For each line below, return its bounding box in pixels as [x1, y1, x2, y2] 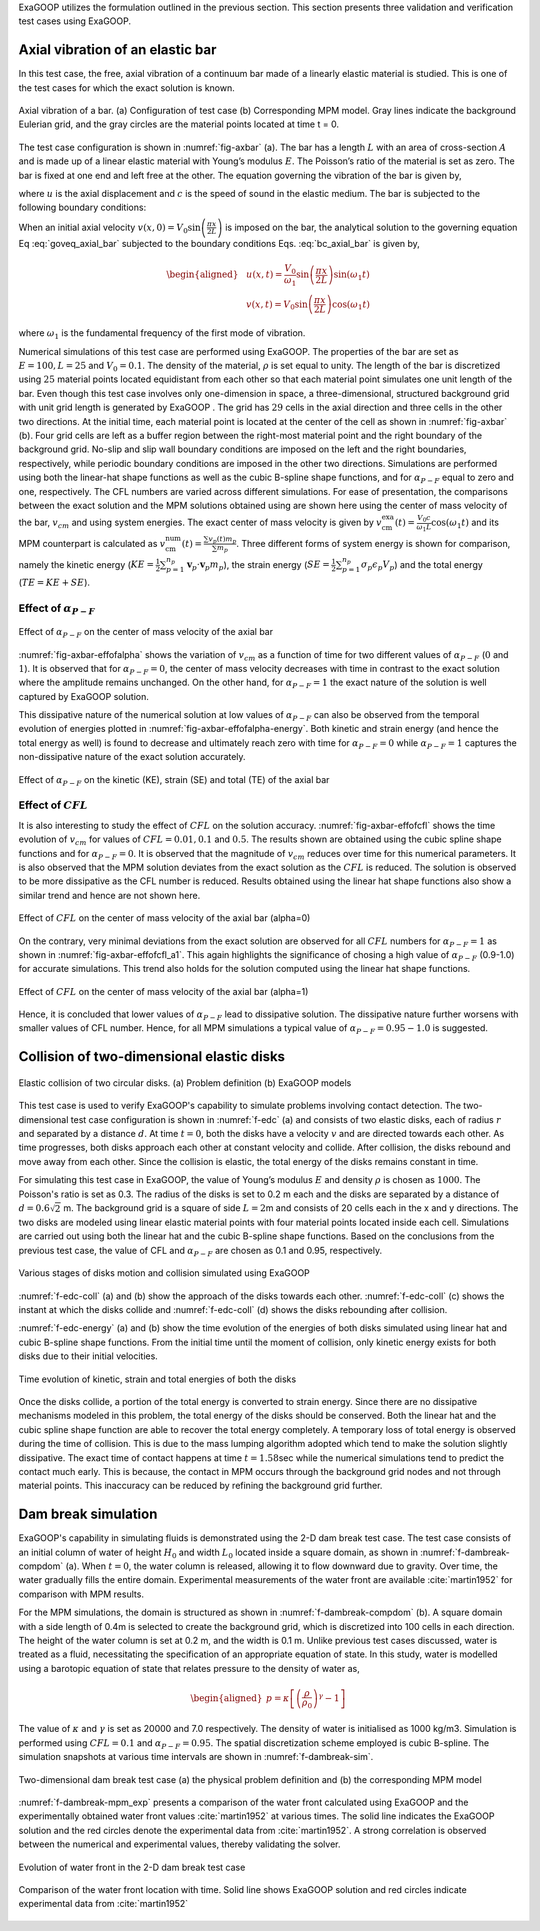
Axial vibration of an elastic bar [18, 41, 217, 59]
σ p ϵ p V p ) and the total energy [360, 558, 484, 573]
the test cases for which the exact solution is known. [18, 81, 235, 94]
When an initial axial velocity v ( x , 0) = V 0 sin [18, 221, 201, 235]
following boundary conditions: [18, 201, 147, 214]
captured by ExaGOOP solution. [18, 690, 150, 702]
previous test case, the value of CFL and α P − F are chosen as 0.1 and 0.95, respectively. [18, 1244, 383, 1259]
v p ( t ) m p [208, 534, 237, 545]
